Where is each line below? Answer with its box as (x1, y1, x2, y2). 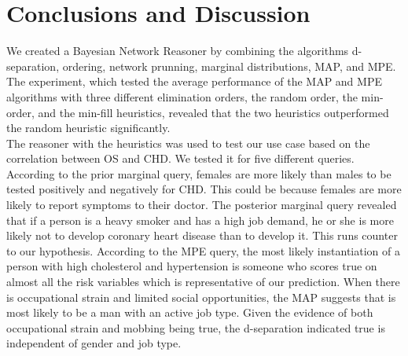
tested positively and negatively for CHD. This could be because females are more (6, 181, 402, 197)
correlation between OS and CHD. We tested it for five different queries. (6, 150, 355, 167)
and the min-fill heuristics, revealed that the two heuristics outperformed (38, 104, 389, 120)
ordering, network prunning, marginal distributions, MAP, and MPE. (62, 57, 396, 74)
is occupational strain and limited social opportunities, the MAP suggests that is (6, 288, 396, 305)
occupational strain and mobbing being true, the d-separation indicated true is (6, 319, 385, 336)
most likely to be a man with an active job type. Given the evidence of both (6, 304, 373, 321)
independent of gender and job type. (6, 335, 182, 351)
